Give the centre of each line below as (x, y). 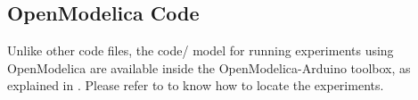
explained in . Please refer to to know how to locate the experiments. (196, 85)
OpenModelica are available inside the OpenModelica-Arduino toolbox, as (209, 67)
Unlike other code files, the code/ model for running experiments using (201, 50)
